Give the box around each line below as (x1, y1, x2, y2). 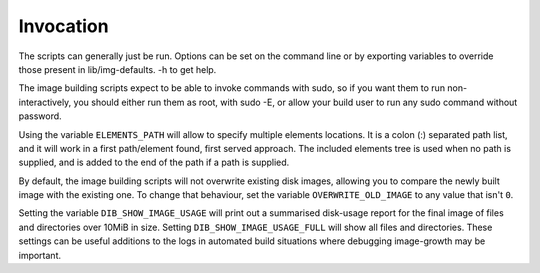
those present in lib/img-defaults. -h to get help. (18, 63, 217, 75)
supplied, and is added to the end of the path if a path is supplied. (18, 156, 290, 169)
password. (18, 110, 62, 122)
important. (18, 249, 62, 261)
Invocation (18, 15, 109, 37)
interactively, (18, 96, 72, 108)
